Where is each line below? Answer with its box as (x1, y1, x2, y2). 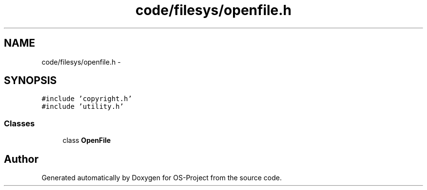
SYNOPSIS (4, 74, 57, 87)
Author (4, 153, 39, 165)
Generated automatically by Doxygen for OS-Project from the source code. (41, 173, 282, 182)
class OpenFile (62, 136, 111, 145)
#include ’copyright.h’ (41, 95, 132, 103)
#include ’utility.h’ (41, 103, 124, 111)
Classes (4, 118, 35, 128)
